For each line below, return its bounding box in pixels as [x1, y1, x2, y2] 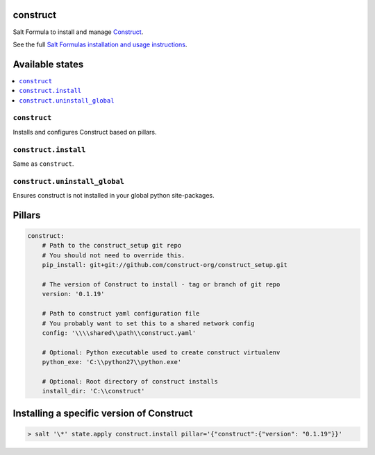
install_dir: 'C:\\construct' [42, 387, 145, 395]
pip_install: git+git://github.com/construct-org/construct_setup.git [42, 261, 288, 269]
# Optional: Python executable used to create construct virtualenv [42, 348, 281, 357]
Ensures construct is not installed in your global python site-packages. [12, 191, 215, 200]
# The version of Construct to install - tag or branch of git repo [42, 280, 281, 288]
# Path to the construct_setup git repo [42, 241, 182, 250]
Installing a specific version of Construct [12, 407, 193, 419]
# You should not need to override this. [42, 251, 185, 259]
